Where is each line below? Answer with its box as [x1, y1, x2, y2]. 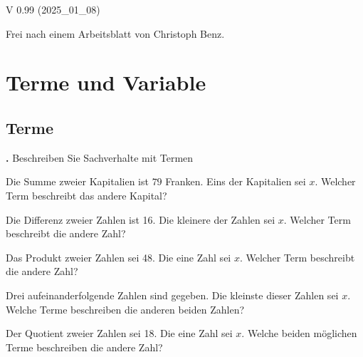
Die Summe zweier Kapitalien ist [6, 174, 149, 189]
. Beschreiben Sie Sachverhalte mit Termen [6, 150, 194, 165]
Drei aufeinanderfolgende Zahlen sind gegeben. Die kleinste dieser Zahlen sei [6, 287, 339, 302]
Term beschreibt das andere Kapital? [6, 187, 167, 202]
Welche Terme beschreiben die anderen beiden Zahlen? [6, 301, 245, 316]
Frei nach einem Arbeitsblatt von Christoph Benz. [6, 26, 225, 41]
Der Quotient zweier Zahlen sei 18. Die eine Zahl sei [6, 326, 233, 341]
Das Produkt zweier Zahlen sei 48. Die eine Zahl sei [6, 249, 231, 264]
